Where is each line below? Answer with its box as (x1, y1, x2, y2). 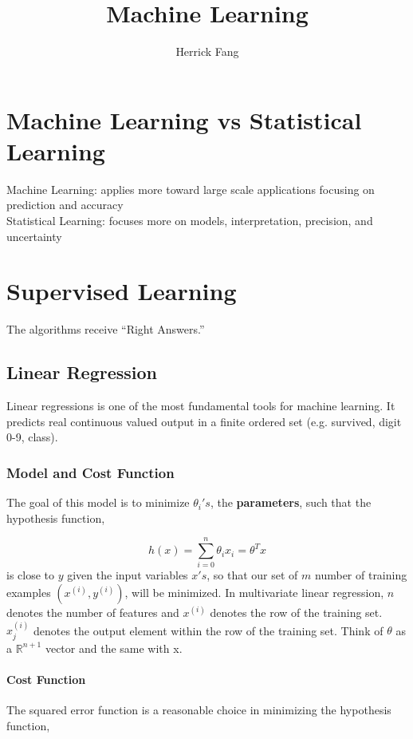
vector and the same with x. (45, 639, 183, 656)
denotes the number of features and (6, 604, 179, 621)
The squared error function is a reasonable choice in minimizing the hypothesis (6, 701, 391, 718)
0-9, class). (6, 429, 58, 445)
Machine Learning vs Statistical (6, 103, 362, 136)
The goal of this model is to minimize (6, 494, 190, 511)
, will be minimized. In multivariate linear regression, (124, 584, 384, 601)
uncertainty (6, 227, 62, 244)
